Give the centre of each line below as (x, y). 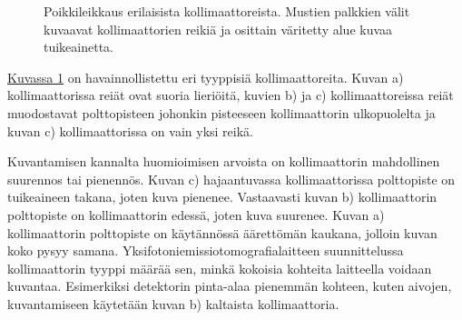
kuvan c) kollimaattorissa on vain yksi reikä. (130, 130)
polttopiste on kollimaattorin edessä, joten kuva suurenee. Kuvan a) (196, 214)
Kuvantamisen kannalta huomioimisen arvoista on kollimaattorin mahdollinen (224, 161)
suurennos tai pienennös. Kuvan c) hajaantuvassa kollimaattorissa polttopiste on (231, 179)
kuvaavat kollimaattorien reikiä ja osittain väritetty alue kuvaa (218, 29)
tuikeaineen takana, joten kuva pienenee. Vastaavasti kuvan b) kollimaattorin (222, 197)
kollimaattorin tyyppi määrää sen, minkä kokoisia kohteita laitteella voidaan (220, 268)
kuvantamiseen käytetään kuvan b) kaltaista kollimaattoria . (173, 303)
